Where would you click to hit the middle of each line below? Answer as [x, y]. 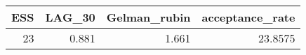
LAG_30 [70, 17]
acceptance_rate [248, 17]
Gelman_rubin [148, 17]
